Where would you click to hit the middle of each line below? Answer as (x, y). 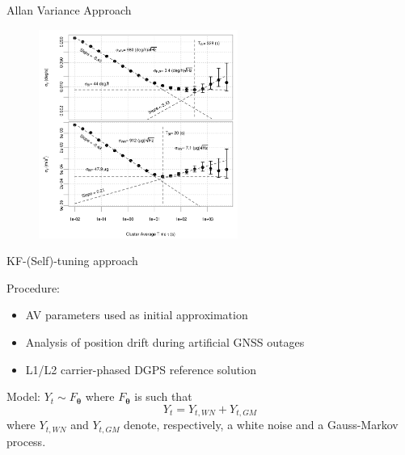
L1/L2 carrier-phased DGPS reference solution (141, 369)
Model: (24, 396)
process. (26, 441)
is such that (163, 396)
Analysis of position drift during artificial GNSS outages (165, 341)
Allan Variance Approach (69, 10)
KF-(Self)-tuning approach (72, 261)
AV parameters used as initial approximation (137, 315)
